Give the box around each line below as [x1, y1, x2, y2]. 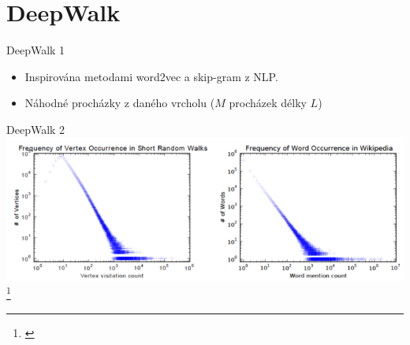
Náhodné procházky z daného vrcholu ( [24, 95, 215, 111]
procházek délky [229, 95, 307, 111]
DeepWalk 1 [6, 42, 65, 58]
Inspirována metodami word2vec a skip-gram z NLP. [24, 68, 278, 84]
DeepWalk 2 [6, 121, 65, 137]
